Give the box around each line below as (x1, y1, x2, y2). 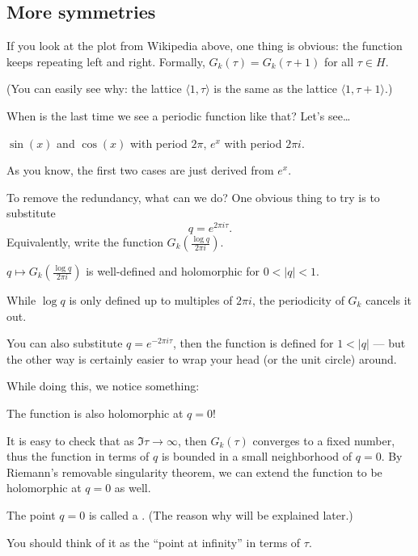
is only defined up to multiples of (69, 292, 233, 309)
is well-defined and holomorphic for (86, 263, 260, 280)
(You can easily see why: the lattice (6, 80, 182, 97)
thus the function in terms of (6, 448, 150, 465)
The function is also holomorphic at (6, 405, 184, 421)
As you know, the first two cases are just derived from (6, 162, 274, 179)
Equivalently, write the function (6, 234, 163, 251)
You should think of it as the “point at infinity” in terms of (6, 533, 301, 550)
